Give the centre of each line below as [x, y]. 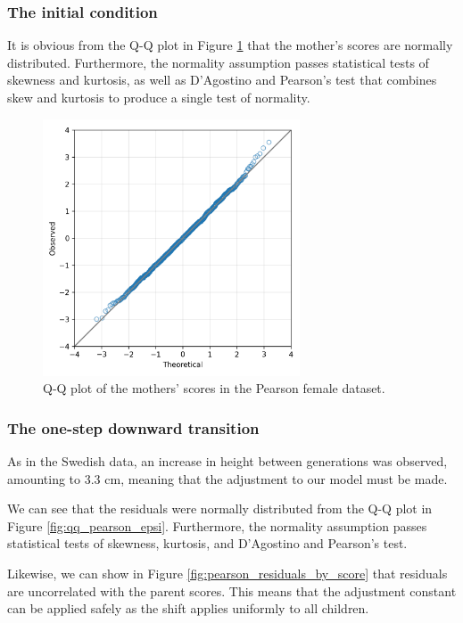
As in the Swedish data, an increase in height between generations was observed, [227, 461]
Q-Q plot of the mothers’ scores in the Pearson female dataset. [214, 388]
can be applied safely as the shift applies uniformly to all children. [188, 608]
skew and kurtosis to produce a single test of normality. [159, 97]
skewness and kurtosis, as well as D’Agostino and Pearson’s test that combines [222, 80]
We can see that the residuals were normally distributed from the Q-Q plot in [220, 508]
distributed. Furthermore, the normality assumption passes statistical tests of [218, 62]
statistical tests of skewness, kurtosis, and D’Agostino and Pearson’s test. [207, 543]
